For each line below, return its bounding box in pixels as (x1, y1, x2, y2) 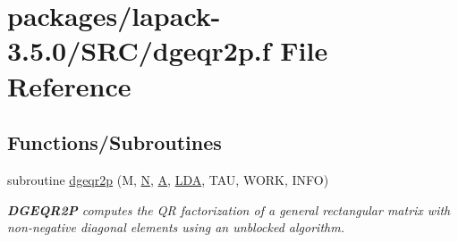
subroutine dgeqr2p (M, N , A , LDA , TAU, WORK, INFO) (7, 170, 329, 188)
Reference (7, 67, 131, 104)
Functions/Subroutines (7, 129, 222, 156)
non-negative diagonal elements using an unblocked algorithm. (7, 218, 344, 237)
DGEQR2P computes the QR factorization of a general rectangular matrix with (7, 200, 451, 219)
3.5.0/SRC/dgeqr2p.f (7, 32, 271, 69)
